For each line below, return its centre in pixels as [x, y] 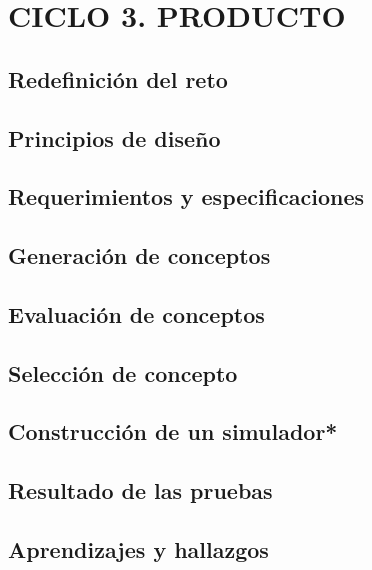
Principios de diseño [114, 137]
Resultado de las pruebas [140, 490]
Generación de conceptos [139, 255]
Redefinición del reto [118, 78]
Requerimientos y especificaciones [186, 196]
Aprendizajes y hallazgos [138, 549]
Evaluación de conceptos [136, 313]
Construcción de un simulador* [173, 431]
